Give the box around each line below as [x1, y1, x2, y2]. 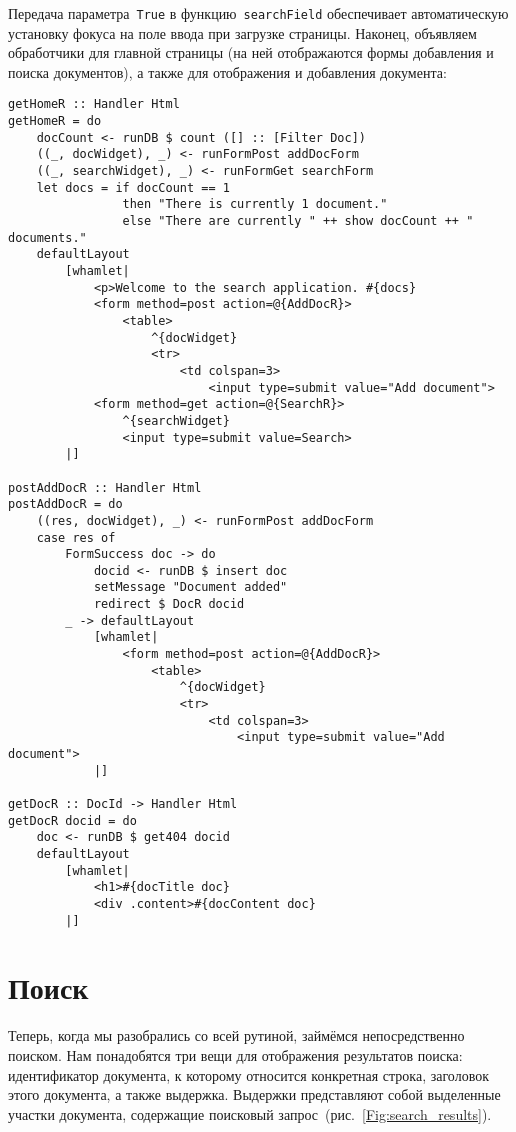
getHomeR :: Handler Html [8, 97, 180, 112]
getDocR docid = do [8, 813, 137, 828]
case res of [36, 530, 116, 545]
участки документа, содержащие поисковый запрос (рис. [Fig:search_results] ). [8, 1103, 492, 1124]
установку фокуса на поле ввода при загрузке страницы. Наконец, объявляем [8, 22, 477, 43]
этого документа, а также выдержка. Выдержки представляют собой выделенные [8, 1084, 501, 1105]
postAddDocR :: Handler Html [8, 480, 202, 495]
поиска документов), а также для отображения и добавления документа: [8, 61, 447, 82]
